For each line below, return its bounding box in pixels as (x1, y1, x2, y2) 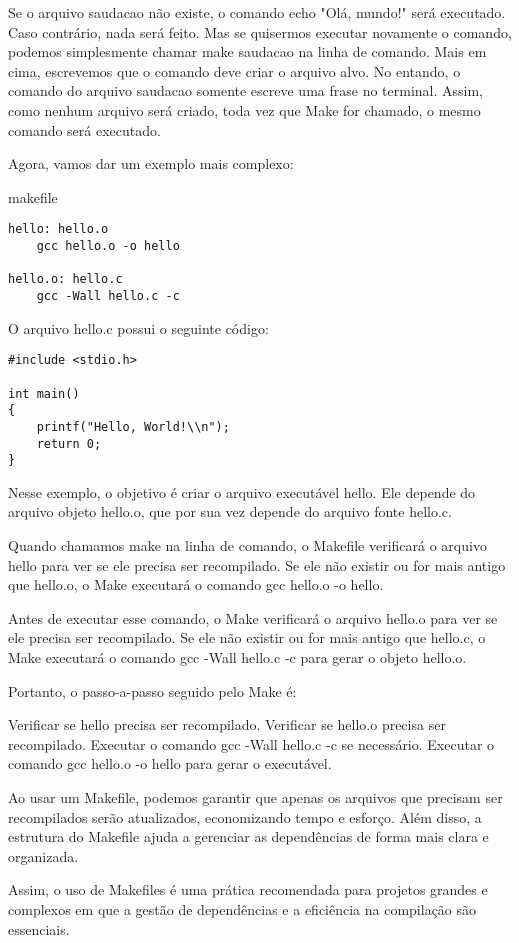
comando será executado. (8, 119, 161, 140)
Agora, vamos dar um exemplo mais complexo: (8, 153, 294, 174)
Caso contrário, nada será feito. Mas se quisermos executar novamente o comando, (8, 21, 512, 42)
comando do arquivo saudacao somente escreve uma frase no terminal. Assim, (8, 80, 484, 101)
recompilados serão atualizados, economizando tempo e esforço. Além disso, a (8, 806, 482, 827)
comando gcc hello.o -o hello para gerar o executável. (8, 753, 332, 774)
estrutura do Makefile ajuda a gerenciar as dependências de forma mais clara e (8, 826, 489, 847)
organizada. (8, 845, 79, 866)
